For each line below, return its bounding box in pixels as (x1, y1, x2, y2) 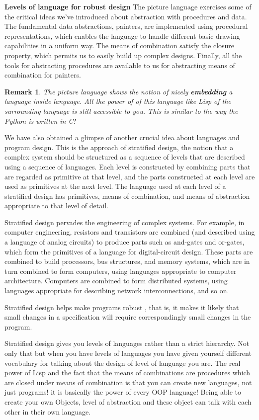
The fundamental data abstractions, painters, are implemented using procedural (4, 21, 248, 31)
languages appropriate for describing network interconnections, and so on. (4, 285, 229, 296)
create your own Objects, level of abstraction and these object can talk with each (4, 396, 252, 407)
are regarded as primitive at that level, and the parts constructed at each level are (4, 171, 255, 181)
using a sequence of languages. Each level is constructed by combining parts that (4, 161, 251, 171)
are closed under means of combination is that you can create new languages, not (4, 377, 252, 387)
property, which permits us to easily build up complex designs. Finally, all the (4, 50, 242, 60)
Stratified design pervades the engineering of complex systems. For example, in (4, 217, 245, 227)
